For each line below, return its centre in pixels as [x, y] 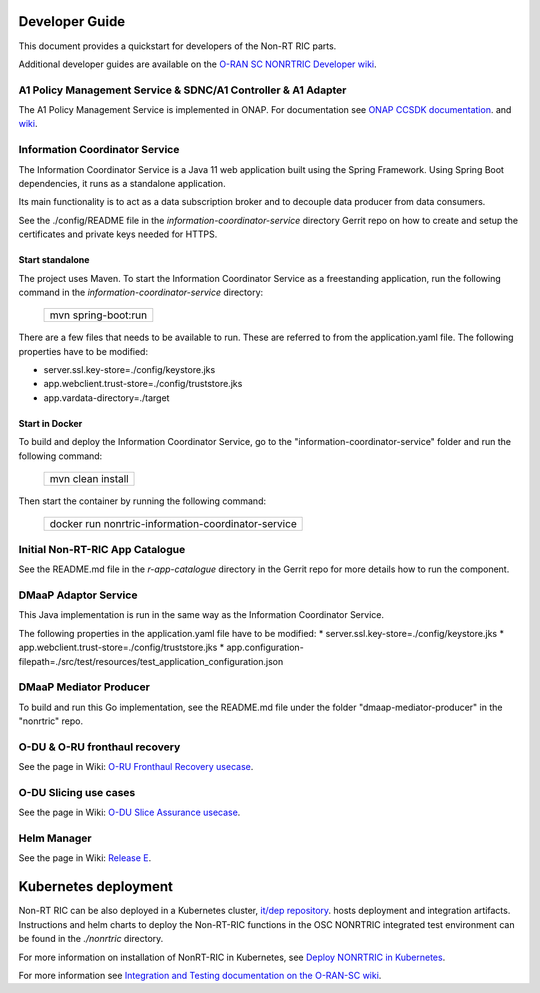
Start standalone [54, 260]
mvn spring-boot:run [98, 315]
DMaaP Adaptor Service [78, 595]
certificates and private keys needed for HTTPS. [118, 234]
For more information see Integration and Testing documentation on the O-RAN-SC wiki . [200, 975]
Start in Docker [50, 423]
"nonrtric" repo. [51, 721]
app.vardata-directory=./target [106, 397]
